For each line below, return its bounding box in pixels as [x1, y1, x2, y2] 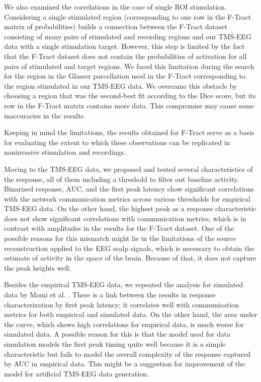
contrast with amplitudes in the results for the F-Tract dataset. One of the [4, 223, 234, 233]
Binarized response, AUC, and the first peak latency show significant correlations [4, 183, 254, 194]
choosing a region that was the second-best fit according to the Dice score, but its [4, 90, 256, 101]
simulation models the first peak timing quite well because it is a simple [4, 339, 226, 349]
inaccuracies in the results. [4, 110, 86, 120]
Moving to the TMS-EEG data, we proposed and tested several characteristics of [4, 163, 253, 174]
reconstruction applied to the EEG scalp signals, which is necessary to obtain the [4, 242, 254, 253]
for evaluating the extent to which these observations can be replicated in [4, 137, 230, 147]
